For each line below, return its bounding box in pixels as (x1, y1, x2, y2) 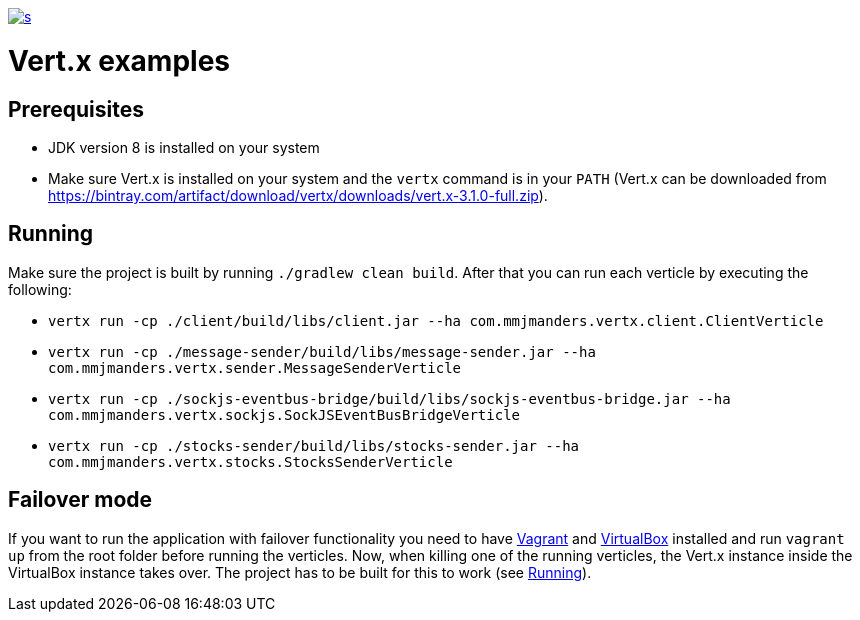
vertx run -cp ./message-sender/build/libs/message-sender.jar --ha (48, 343, 596, 360)
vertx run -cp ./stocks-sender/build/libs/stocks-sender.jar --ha (48, 437, 580, 454)
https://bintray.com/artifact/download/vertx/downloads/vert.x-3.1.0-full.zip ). (48, 186, 548, 204)
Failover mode (8, 487, 153, 513)
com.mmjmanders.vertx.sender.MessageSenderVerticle (48, 359, 462, 376)
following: (8, 280, 72, 298)
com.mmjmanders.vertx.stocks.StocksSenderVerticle (48, 453, 453, 470)
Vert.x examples (8, 43, 231, 78)
